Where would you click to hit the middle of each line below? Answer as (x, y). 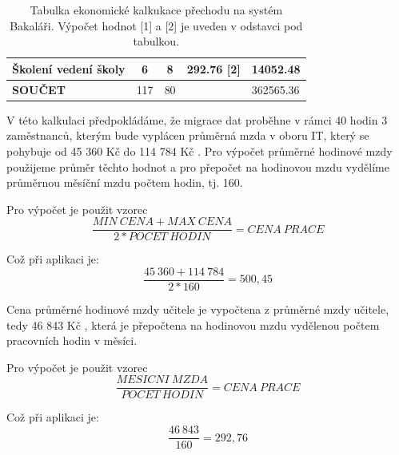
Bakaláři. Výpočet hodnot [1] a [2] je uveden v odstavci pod (156, 25)
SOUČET (39, 89)
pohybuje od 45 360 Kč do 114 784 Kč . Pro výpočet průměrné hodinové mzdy (199, 150)
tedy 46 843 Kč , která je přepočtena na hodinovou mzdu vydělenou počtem (193, 324)
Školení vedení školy (69, 68)
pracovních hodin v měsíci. (72, 340)
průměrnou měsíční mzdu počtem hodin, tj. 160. (125, 182)
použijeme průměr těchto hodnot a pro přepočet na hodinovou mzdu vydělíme (198, 166)
